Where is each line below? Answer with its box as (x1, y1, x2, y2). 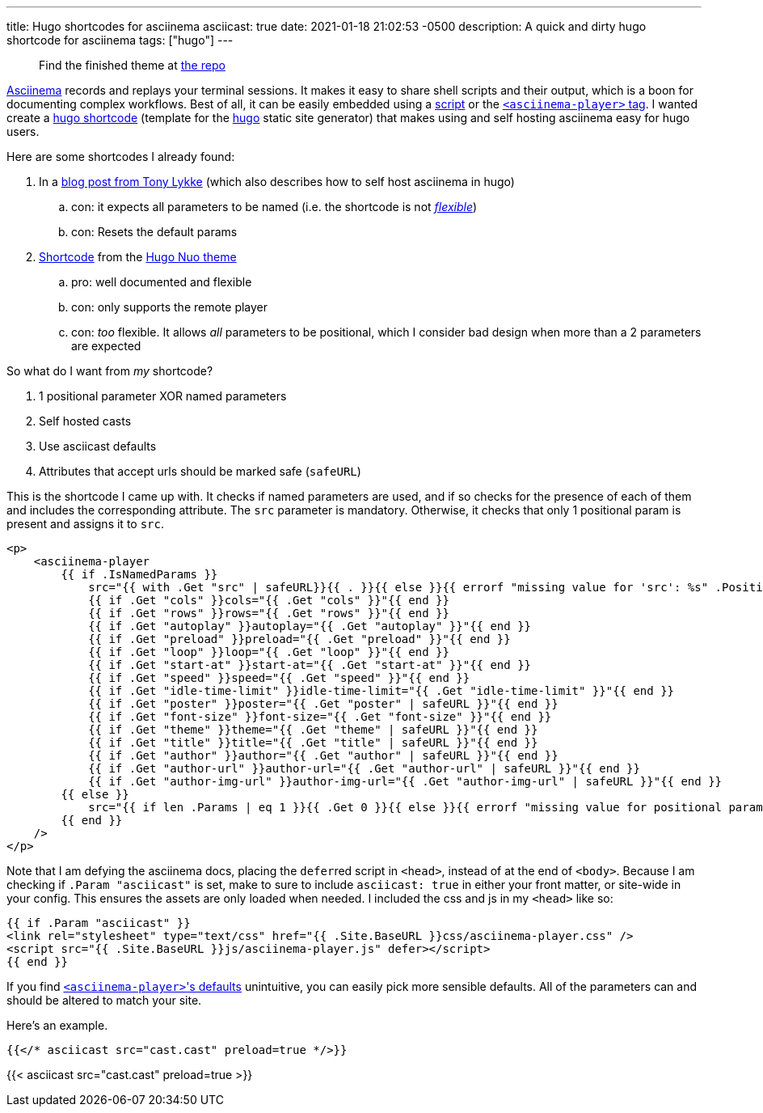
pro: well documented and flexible (71, 275, 252, 289)
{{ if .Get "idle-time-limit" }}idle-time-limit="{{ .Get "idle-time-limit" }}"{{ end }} (88, 684, 675, 697)
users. (6, 125, 40, 138)
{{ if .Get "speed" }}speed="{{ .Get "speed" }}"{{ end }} (88, 671, 470, 684)
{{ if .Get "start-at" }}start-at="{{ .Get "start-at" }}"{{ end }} (88, 658, 532, 671)
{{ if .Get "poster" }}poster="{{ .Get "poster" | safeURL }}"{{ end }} (88, 697, 559, 710)
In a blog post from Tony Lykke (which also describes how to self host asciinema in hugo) (39, 175, 515, 188)
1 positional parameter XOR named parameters (39, 389, 287, 403)
